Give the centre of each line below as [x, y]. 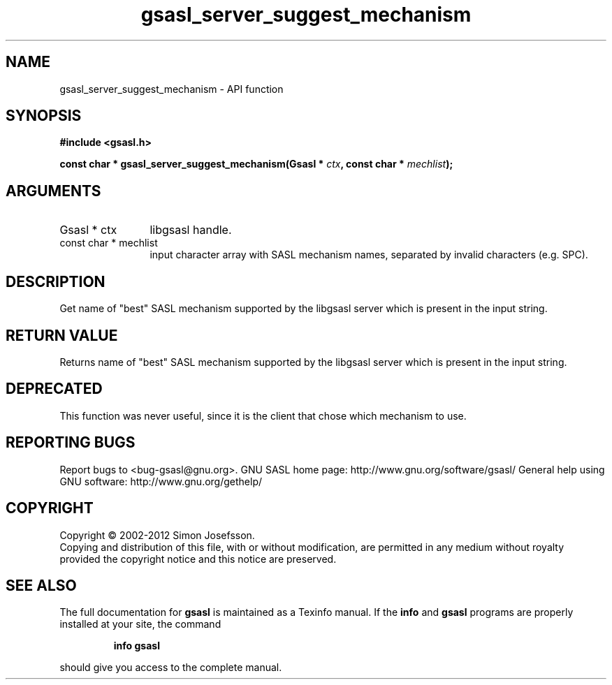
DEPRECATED [54, 389]
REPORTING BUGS [71, 443]
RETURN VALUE [62, 335]
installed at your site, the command [140, 624]
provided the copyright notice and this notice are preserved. [198, 559]
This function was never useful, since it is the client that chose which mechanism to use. [263, 415]
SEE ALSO [41, 585]
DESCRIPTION [56, 281]
